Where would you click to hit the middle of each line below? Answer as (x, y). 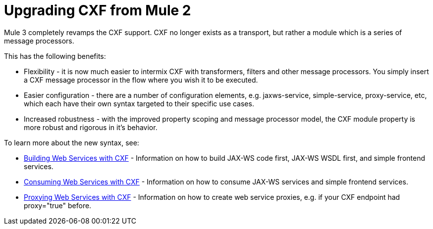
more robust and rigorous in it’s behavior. (91, 127)
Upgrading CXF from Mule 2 (98, 10)
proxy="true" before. (58, 205)
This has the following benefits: (55, 56)
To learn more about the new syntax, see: (72, 142)
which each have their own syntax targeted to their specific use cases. (139, 103)
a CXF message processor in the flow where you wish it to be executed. (141, 80)
